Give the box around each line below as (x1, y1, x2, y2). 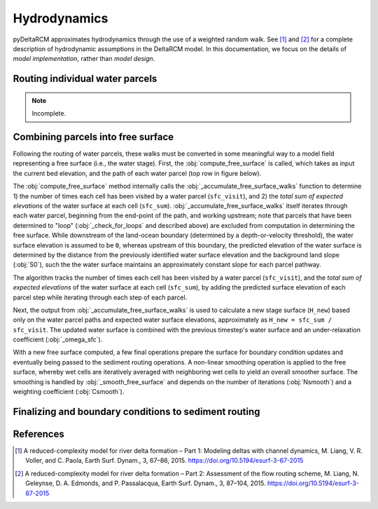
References (13, 428, 64, 440)
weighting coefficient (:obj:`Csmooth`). (13, 388, 125, 396)
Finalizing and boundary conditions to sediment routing (13, 405, 260, 417)
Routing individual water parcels (13, 73, 157, 85)
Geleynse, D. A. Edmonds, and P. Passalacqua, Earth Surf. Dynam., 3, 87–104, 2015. (25, 479, 266, 487)
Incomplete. (31, 109, 66, 118)
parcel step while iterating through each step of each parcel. (13, 293, 188, 301)
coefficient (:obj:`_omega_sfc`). (13, 335, 103, 344)
